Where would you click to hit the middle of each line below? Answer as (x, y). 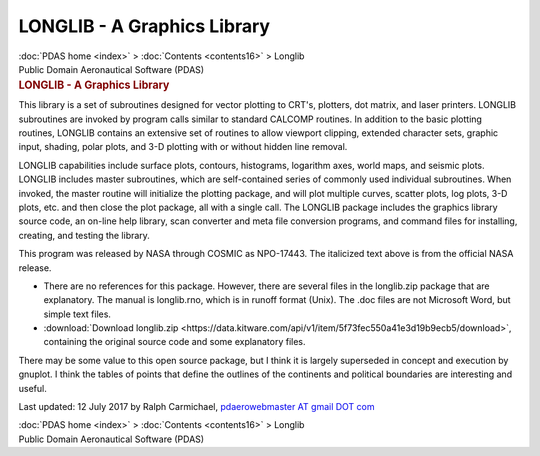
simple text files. (77, 314)
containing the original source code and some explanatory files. (174, 342)
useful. (32, 388)
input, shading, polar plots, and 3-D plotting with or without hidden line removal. (183, 147)
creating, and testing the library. (84, 235)
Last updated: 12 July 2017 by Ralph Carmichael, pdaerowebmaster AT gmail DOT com (196, 407)
